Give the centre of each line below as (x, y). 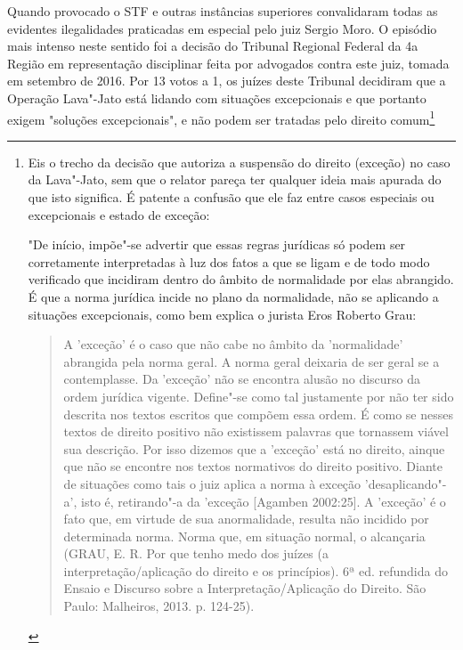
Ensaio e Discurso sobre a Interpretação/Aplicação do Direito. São (245, 588)
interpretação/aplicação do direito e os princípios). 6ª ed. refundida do (256, 570)
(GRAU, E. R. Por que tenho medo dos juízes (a (196, 553)
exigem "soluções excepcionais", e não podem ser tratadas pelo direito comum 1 (221, 118)
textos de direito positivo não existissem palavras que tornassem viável (256, 431)
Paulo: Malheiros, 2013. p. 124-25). (159, 606)
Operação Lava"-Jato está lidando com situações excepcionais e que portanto (217, 97)
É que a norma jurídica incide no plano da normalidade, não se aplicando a (233, 296)
